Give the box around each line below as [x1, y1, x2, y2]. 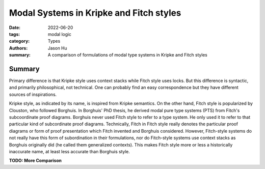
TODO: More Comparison [9, 158, 62, 164]
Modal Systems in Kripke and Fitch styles [9, 7, 182, 18]
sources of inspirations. [9, 91, 57, 97]
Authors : [9, 45, 28, 51]
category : [9, 38, 30, 44]
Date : [9, 25, 21, 30]
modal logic [48, 31, 72, 37]
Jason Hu [48, 45, 67, 51]
